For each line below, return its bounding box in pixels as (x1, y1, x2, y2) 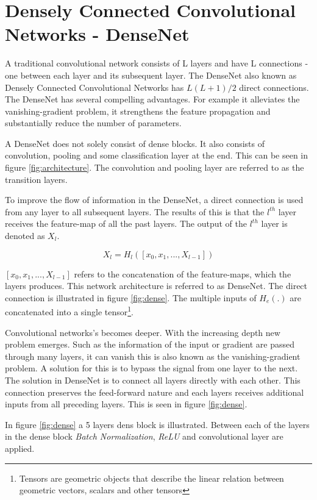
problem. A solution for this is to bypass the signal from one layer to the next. (5, 362, 298, 374)
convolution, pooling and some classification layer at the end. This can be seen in (5, 149, 308, 162)
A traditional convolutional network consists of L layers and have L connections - (5, 57, 308, 70)
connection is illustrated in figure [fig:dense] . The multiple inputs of (5, 291, 257, 304)
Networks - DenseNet (5, 21, 190, 46)
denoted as (5, 229, 45, 242)
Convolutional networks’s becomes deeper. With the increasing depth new (5, 326, 280, 338)
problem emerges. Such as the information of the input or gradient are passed (5, 338, 294, 351)
